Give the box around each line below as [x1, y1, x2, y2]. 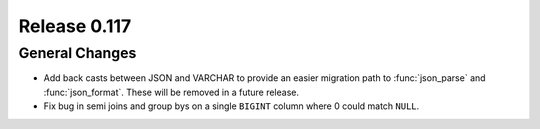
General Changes [18, 44, 137, 62]
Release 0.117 [18, 15, 132, 37]
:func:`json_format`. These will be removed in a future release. [43, 86, 300, 98]
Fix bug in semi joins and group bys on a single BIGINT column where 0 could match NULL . [43, 100, 420, 112]
